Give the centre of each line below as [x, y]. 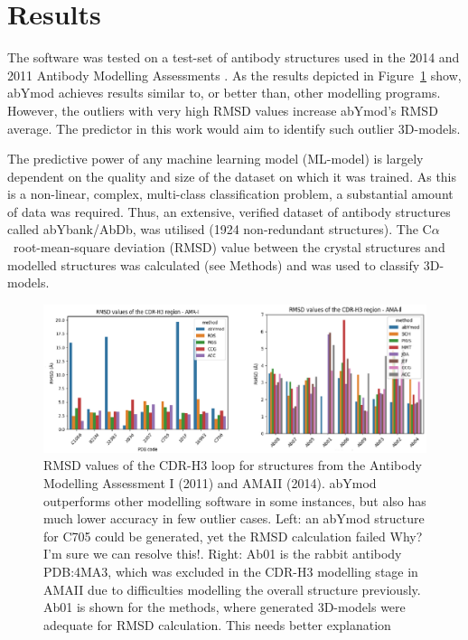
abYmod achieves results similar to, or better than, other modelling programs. [224, 93]
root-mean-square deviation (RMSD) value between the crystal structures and [229, 247]
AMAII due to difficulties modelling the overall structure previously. [232, 589]
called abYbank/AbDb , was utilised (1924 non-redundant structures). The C [220, 229]
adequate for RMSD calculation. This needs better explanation [217, 624]
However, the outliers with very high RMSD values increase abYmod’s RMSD [223, 110]
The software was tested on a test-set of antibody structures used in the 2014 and [234, 57]
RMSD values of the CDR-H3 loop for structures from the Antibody [233, 465]
